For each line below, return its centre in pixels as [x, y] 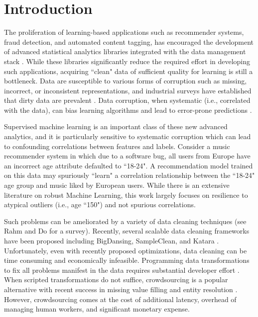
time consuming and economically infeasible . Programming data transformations [127, 260]
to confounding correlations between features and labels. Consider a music [117, 146]
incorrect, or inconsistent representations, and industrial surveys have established [128, 90]
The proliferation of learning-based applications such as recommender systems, [124, 32]
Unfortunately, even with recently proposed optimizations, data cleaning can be [126, 250]
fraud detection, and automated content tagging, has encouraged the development [129, 41]
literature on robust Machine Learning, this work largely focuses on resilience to [126, 195]
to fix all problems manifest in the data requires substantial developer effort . [122, 270]
